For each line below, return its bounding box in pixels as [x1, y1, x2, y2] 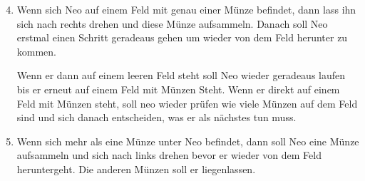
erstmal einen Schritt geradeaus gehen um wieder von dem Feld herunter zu [16, 30, 348, 45]
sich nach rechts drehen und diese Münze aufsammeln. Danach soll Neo [16, 16, 328, 31]
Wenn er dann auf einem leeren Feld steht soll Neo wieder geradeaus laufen [16, 68, 346, 83]
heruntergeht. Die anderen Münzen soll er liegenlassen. [16, 161, 256, 176]
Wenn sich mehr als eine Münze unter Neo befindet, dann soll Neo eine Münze [16, 133, 359, 148]
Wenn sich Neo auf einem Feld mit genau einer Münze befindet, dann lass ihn [16, 2, 356, 16]
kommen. [16, 43, 57, 58]
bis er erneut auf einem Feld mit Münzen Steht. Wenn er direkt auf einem [16, 81, 340, 96]
